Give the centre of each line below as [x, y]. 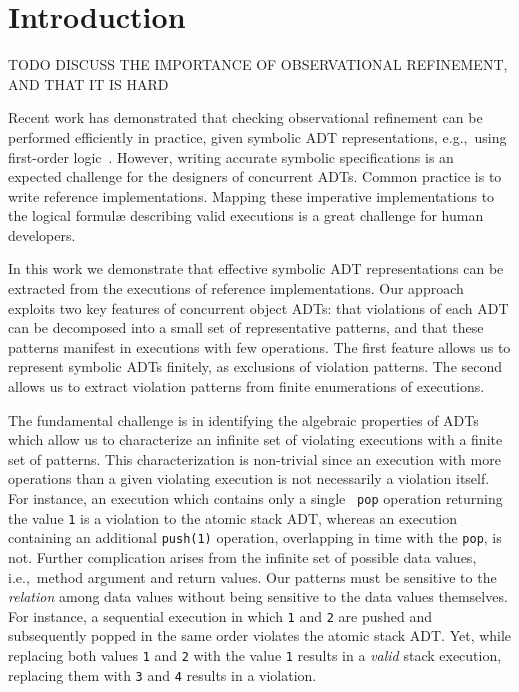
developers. [42, 234]
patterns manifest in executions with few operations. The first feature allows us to [259, 346]
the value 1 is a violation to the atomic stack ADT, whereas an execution [232, 517]
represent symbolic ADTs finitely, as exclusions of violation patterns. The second [255, 366]
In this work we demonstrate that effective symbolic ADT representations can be [256, 268]
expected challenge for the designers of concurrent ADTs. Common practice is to [255, 176]
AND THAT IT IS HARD [88, 83]
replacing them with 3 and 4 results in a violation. [162, 674]
